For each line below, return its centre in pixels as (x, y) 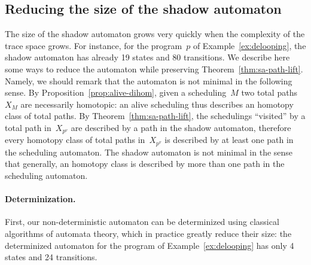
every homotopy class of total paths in (75, 140)
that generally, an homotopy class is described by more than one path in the (145, 164)
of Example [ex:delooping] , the (249, 45)
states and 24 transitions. (51, 257)
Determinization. (40, 199)
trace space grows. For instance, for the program (94, 45)
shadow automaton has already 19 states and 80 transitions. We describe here (147, 57)
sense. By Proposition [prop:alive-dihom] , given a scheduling (116, 92)
